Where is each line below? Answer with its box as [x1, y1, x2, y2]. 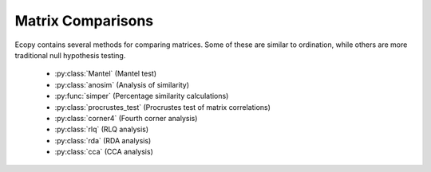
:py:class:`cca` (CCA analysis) [54, 147, 153, 157]
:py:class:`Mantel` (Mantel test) [54, 68, 157, 79]
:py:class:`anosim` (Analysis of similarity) [54, 80, 190, 89]
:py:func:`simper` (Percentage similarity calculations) [54, 92, 229, 101]
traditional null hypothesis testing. [14, 50, 126, 60]
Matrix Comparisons [14, 12, 154, 29]
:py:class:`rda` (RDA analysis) [54, 135, 152, 145]
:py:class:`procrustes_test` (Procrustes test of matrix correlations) [54, 102, 271, 111]
